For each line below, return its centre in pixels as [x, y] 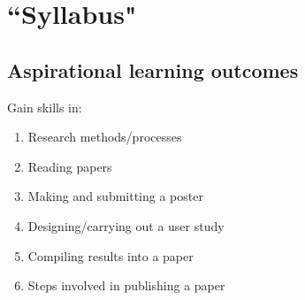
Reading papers [70, 166]
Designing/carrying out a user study [126, 225]
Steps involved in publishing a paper [126, 285]
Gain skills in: [45, 107]
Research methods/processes [105, 137]
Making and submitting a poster [115, 196]
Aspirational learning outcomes [153, 69]
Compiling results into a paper [111, 255]
